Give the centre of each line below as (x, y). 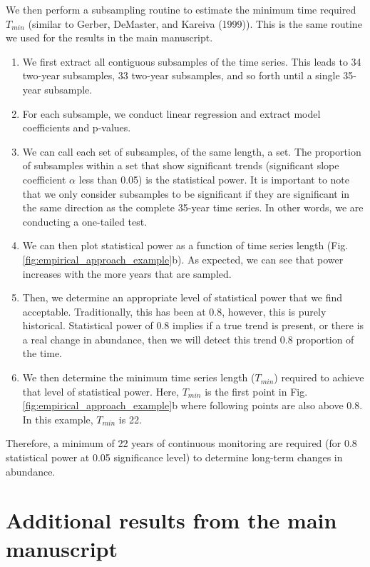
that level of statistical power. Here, (101, 391)
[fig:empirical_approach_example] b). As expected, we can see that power (183, 259)
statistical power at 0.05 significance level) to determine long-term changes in (174, 457)
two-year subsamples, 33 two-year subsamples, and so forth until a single (181, 75)
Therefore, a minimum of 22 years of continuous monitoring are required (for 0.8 (181, 443)
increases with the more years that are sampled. (127, 273)
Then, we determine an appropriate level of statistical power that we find (183, 297)
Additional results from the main (171, 520)
